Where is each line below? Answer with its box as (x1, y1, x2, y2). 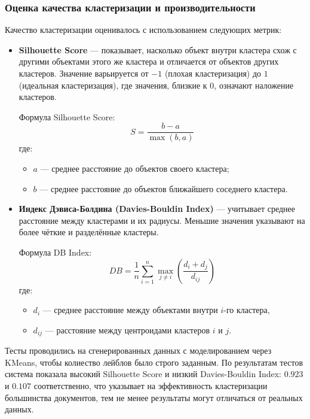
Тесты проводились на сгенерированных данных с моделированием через (5, 344, 272, 357)
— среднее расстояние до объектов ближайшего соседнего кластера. (39, 182, 288, 195)
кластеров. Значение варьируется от (19, 67, 149, 79)
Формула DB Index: (19, 246, 92, 258)
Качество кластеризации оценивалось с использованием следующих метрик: (5, 23, 282, 36)
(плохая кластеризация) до (164, 67, 262, 79)
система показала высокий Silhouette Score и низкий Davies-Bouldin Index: (5, 368, 282, 380)
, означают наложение (214, 78, 294, 91)
